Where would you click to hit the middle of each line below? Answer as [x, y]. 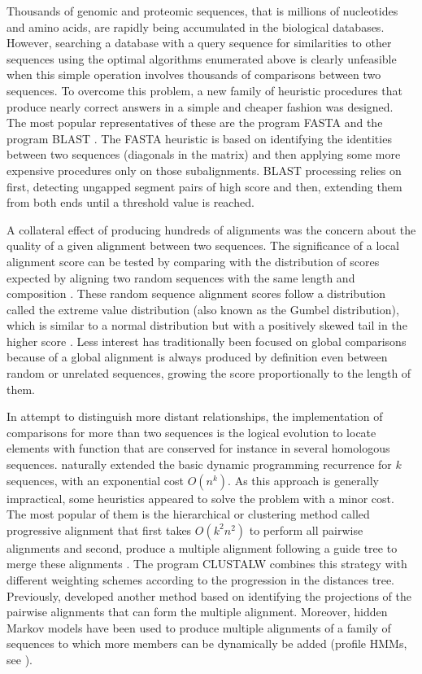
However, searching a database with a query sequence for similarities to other [199, 43]
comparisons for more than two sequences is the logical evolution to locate [191, 432]
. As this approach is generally [303, 480]
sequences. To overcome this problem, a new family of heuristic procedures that [205, 90]
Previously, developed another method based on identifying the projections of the [209, 595]
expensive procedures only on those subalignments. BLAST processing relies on [204, 170]
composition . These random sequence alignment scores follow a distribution [196, 293]
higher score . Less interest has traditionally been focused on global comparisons [207, 341]
